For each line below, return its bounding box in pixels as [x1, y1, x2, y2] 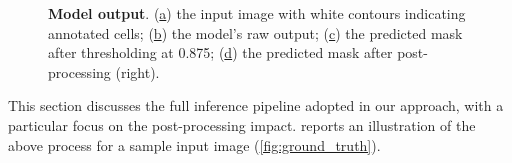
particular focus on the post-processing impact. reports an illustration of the [8, 114, 476, 135]
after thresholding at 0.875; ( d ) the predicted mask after [48, 42, 393, 63]
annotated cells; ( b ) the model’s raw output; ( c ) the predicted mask [48, 22, 463, 43]
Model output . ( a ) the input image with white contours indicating [48, 3, 466, 23]
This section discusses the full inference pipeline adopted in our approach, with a [8, 95, 504, 116]
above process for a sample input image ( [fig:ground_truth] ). [8, 134, 381, 155]
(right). [115, 61, 160, 82]
